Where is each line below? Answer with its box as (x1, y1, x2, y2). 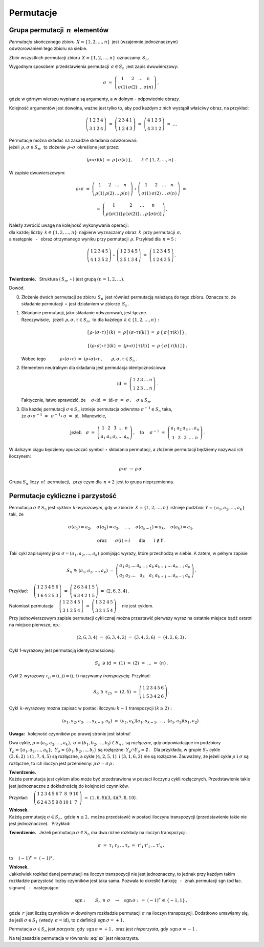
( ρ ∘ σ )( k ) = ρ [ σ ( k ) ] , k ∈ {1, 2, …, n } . (86, 157, 176, 163)
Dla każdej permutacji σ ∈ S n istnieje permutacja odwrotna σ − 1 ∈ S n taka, (21, 406, 173, 413)
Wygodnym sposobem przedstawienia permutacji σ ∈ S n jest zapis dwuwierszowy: (9, 64, 178, 71)
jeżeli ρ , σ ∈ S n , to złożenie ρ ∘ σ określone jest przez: (9, 144, 120, 151)
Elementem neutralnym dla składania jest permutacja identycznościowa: (21, 365, 167, 371)
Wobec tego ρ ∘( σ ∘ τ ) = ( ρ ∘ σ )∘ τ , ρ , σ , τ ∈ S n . (21, 356, 137, 363)
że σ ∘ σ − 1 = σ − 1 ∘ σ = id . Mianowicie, (21, 412, 107, 419)
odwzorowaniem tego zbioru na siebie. (9, 45, 88, 51)
